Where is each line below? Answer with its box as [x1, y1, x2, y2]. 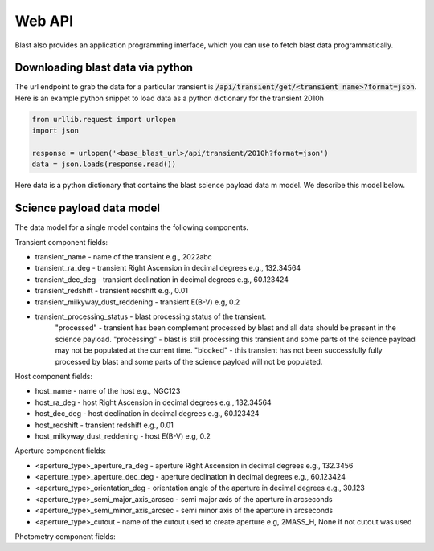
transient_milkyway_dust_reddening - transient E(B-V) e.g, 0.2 [35, 297, 240, 307]
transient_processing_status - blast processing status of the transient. [35, 312, 267, 321]
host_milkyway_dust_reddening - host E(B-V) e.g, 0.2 [35, 431, 211, 441]
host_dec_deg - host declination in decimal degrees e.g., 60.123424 [35, 409, 260, 418]
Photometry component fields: [14, 532, 116, 541]
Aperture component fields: [14, 446, 106, 455]
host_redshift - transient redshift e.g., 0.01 [35, 420, 174, 430]
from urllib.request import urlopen [31, 115, 177, 124]
